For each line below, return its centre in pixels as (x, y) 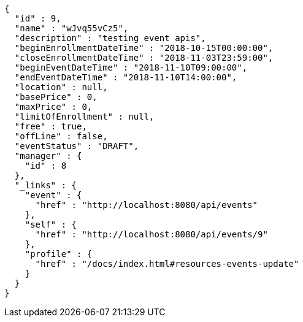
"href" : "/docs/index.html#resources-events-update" (167, 264)
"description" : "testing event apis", (110, 38)
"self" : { (51, 224)
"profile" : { (59, 254)
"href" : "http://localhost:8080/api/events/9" (151, 234)
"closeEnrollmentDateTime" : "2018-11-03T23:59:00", (144, 58)
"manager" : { (48, 156)
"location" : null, (61, 87)
